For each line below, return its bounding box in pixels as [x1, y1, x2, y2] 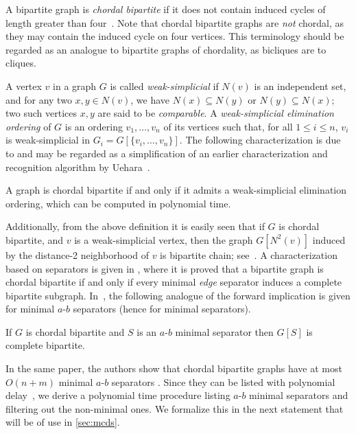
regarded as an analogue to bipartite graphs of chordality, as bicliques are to [5, 42, 327, 56]
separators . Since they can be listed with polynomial [111, 374, 335, 389]
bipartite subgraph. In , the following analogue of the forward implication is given [5, 288, 351, 302]
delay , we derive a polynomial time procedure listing [5, 388, 230, 402]
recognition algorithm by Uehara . [5, 159, 150, 174]
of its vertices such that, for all [163, 119, 293, 133]
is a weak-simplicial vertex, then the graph [74, 232, 253, 247]
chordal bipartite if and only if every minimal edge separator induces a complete [5, 275, 342, 289]
